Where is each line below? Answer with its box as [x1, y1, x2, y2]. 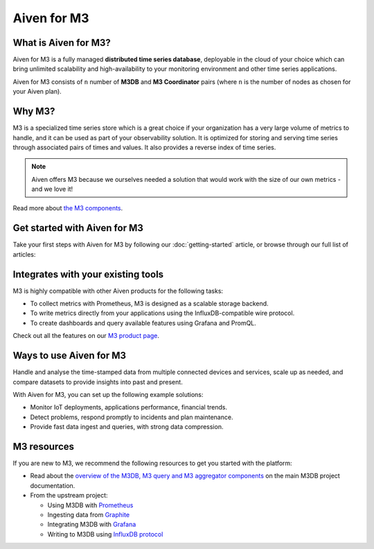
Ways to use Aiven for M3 [12, 350, 127, 362]
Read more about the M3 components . [12, 204, 123, 212]
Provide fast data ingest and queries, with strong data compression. [30, 423, 224, 431]
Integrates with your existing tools [12, 268, 164, 280]
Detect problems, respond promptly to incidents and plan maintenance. [30, 413, 233, 421]
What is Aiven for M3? [12, 37, 111, 49]
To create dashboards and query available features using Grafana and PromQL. [30, 319, 256, 327]
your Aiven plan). [12, 87, 62, 96]
